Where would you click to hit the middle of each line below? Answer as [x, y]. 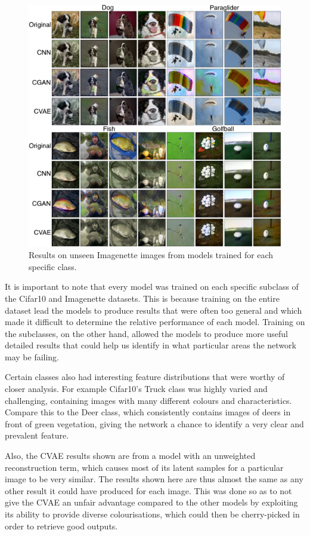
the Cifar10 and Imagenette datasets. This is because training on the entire [142, 298]
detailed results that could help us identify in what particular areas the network [151, 345]
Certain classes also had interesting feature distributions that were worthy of [145, 377]
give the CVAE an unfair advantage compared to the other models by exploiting [151, 502]
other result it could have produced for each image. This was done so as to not [148, 490]
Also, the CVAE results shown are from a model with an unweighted [130, 456]
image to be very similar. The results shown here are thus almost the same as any [154, 479]
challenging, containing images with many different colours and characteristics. [148, 400]
